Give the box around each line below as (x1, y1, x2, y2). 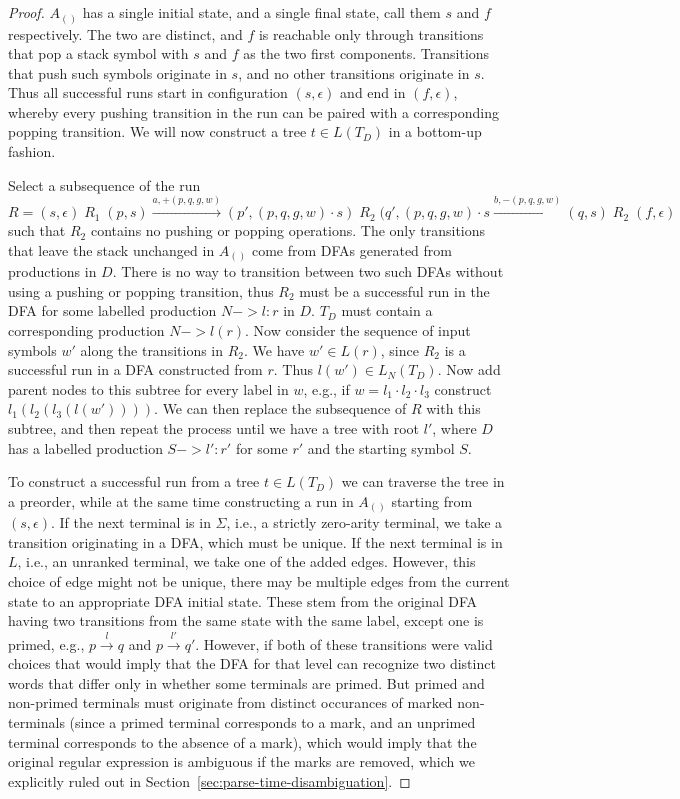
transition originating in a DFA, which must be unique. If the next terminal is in (8, 531, 503, 552)
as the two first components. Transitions (243, 43, 490, 64)
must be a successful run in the (299, 280, 490, 301)
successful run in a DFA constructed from (8, 359, 263, 380)
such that (8, 220, 66, 241)
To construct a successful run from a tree (8, 471, 260, 492)
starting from (391, 490, 473, 511)
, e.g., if (303, 378, 350, 399)
